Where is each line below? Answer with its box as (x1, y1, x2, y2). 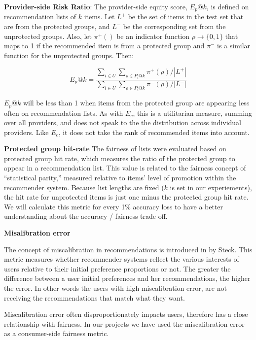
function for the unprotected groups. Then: (4, 50, 134, 60)
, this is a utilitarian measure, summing (133, 107, 252, 118)
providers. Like (4, 127, 49, 137)
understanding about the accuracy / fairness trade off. (4, 211, 168, 221)
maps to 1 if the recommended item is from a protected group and (4, 40, 205, 51)
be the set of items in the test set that (128, 11, 244, 22)
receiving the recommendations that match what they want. (4, 292, 185, 303)
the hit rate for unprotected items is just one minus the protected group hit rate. (4, 192, 249, 202)
